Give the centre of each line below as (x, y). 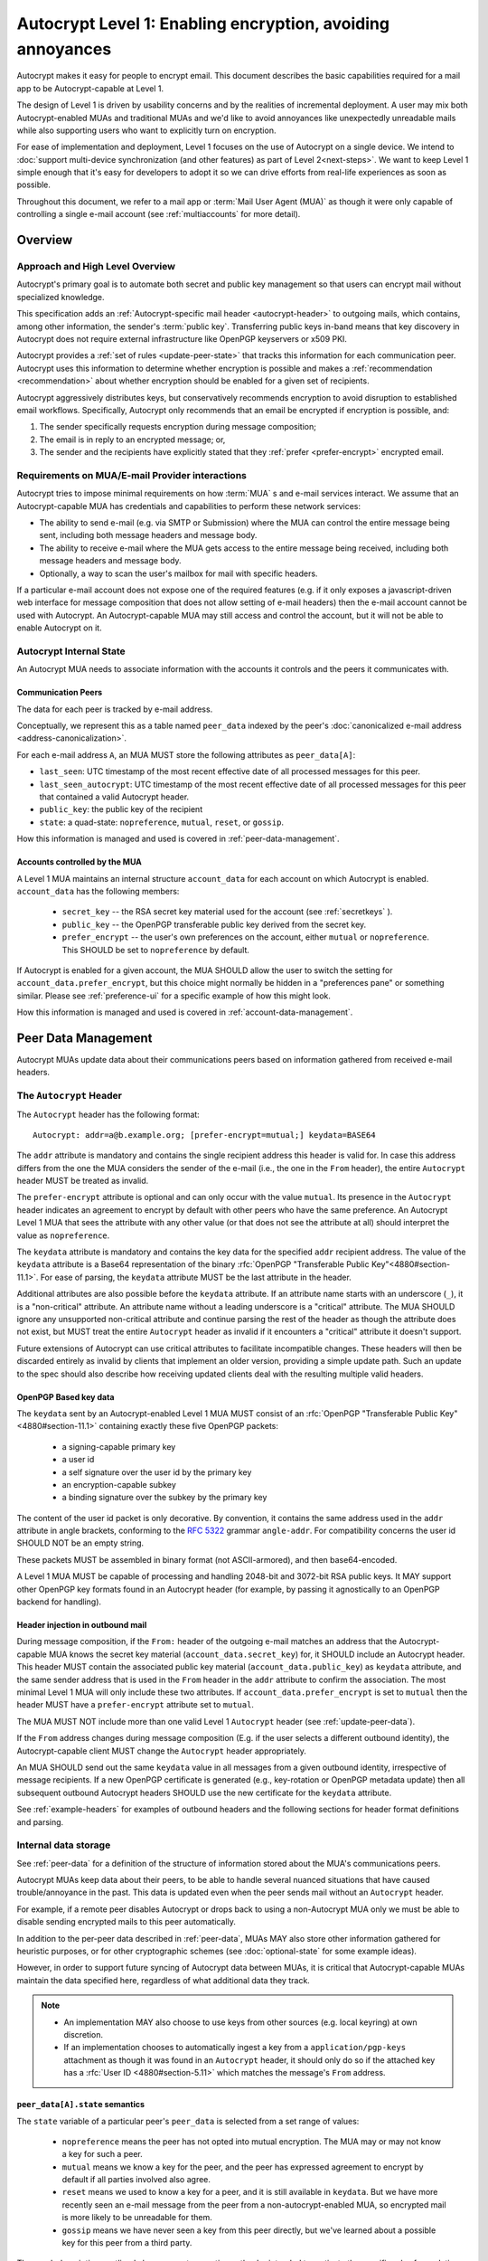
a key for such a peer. (103, 2154)
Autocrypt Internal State (71, 651)
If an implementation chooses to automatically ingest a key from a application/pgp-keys (235, 2048)
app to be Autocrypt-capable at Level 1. (90, 88)
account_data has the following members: (98, 891)
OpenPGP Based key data (66, 1396)
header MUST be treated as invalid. (83, 1181)
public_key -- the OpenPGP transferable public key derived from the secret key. (214, 924)
